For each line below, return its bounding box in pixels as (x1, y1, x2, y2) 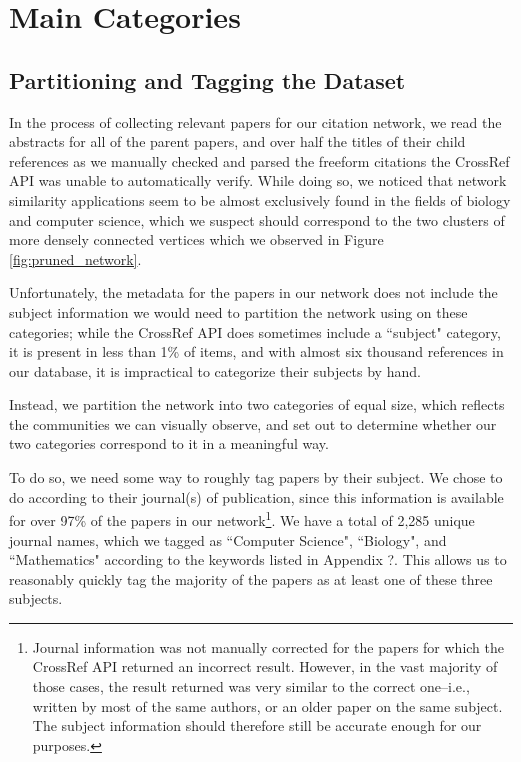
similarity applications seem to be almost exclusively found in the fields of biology (9, 189, 511, 210)
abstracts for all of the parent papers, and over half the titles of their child (9, 131, 466, 152)
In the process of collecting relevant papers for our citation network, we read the (9, 111, 502, 132)
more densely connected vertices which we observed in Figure (9, 229, 384, 250)
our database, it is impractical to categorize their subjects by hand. (9, 360, 421, 381)
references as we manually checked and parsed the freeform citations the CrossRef (9, 150, 510, 171)
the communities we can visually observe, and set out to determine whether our (9, 413, 497, 434)
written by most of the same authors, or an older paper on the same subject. (32, 695, 503, 716)
